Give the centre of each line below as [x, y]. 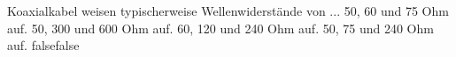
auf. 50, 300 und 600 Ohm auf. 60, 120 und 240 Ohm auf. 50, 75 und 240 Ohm [220, 28]
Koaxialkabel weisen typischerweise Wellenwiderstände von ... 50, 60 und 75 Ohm [228, 11]
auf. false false [43, 45]
